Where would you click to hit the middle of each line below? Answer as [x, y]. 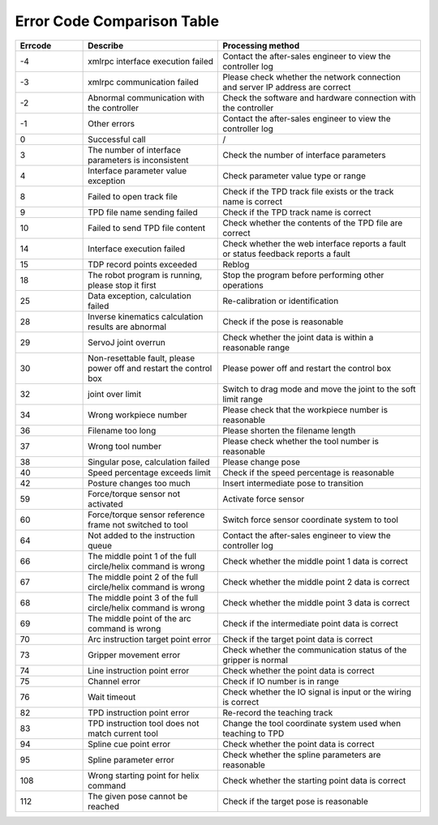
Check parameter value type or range [294, 176]
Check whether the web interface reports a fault [314, 243]
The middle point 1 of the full [142, 556]
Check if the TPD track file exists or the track [308, 191]
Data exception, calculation [140, 296]
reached [104, 806]
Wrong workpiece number [137, 415]
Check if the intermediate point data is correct [311, 623]
